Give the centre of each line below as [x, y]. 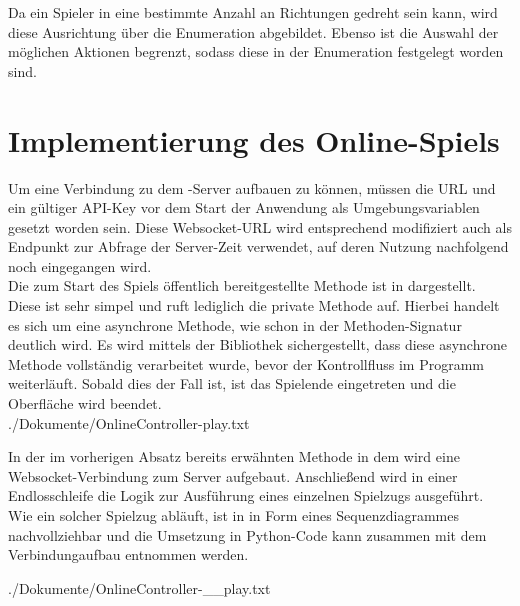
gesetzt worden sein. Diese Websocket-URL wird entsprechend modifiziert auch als [260, 226]
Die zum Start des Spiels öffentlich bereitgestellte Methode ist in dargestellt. [242, 285]
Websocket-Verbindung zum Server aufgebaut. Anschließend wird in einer [233, 475]
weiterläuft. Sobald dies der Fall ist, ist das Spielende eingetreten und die [232, 383]
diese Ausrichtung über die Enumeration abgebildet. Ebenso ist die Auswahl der [253, 31]
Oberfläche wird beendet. [85, 403]
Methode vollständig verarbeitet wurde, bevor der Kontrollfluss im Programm [246, 363]
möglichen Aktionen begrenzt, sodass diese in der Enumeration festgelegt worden [256, 51]
